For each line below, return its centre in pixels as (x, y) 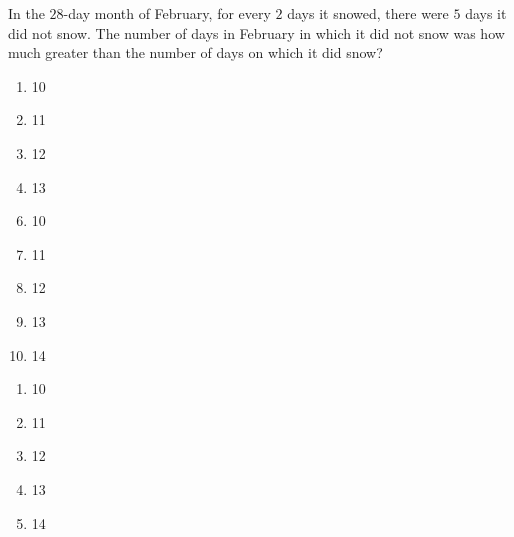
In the (26, 13)
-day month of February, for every (167, 13)
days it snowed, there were (368, 13)
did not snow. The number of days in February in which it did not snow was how (256, 32)
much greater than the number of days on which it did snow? (195, 52)
